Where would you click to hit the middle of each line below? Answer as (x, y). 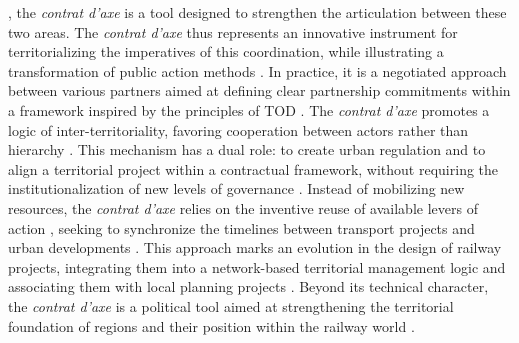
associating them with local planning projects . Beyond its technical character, (248, 286)
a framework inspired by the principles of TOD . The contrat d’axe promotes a (249, 109)
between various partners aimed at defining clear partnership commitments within (259, 90)
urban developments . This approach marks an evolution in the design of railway (255, 247)
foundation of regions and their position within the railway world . (211, 325)
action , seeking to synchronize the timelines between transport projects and (241, 227)
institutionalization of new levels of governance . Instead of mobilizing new (236, 188)
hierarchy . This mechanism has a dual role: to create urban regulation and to (247, 149)
